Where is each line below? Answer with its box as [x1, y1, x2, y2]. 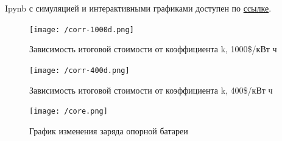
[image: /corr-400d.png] [29, 66, 130, 75]
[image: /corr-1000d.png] [29, 25, 134, 34]
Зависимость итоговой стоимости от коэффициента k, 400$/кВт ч [29, 83, 273, 96]
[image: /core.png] [29, 107, 108, 116]
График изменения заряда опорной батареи [29, 124, 188, 137]
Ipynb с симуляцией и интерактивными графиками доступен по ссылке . [5, 2, 272, 14]
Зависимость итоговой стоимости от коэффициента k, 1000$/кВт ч [29, 43, 277, 55]
